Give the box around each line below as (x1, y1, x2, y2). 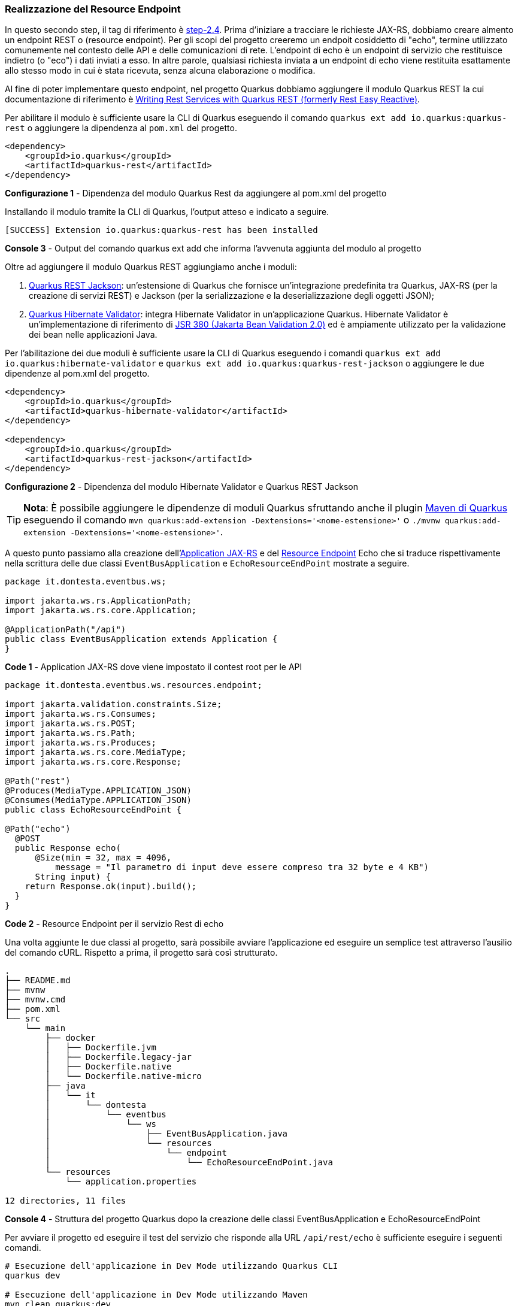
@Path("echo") (5, 824, 71, 834)
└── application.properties (65, 1177, 197, 1187)
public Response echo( (14, 843, 121, 853)
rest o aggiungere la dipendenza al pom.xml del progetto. (5, 123, 237, 134)
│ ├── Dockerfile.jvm (45, 1043, 156, 1053)
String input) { (35, 872, 111, 882)
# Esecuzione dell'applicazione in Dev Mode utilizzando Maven (5, 1290, 308, 1300)
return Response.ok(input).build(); (25, 881, 197, 892)
